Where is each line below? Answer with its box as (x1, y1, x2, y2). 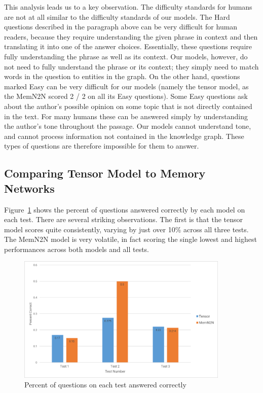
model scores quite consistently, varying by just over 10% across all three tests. (4, 224, 249, 234)
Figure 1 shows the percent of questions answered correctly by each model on (4, 204, 245, 215)
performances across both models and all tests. (4, 243, 149, 254)
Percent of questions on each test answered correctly (24, 379, 186, 390)
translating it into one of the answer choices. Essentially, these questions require (4, 41, 252, 52)
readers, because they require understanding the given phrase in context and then (4, 31, 258, 42)
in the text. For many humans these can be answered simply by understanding (4, 111, 248, 121)
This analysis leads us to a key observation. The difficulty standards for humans (4, 2, 252, 12)
